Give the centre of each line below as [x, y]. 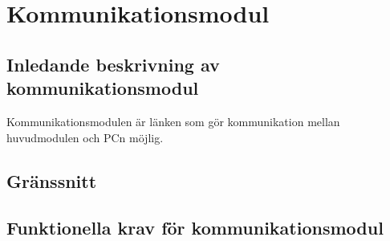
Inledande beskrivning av [113, 64]
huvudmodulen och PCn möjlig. [85, 137]
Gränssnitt [52, 180]
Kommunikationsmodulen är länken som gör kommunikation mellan [173, 121]
